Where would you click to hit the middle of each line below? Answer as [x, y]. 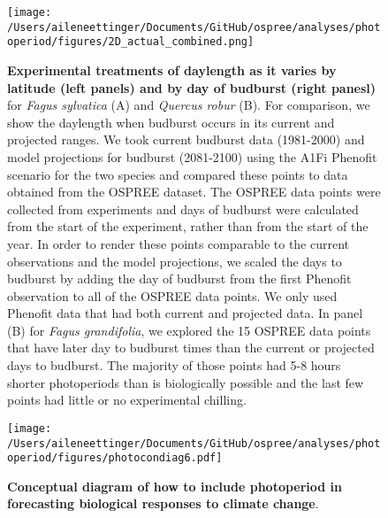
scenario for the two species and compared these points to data [178, 174]
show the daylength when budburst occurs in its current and [171, 122]
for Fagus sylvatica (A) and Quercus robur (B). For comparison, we [189, 105]
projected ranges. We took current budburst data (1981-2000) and [186, 139]
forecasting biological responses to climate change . [163, 503]
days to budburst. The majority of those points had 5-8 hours [174, 365]
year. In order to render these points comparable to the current [179, 243]
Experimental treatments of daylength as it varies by [172, 70]
